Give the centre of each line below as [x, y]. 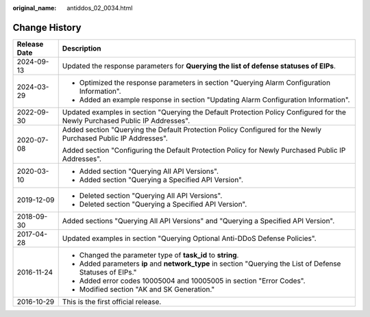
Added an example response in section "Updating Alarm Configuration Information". [214, 99]
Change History [47, 27]
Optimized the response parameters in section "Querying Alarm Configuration [205, 82]
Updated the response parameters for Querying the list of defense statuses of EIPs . [199, 66]
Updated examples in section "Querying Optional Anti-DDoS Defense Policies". [189, 238]
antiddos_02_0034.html [100, 8]
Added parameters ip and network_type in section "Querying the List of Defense [210, 264]
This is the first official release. [112, 301]
